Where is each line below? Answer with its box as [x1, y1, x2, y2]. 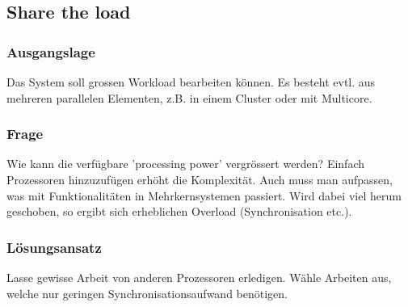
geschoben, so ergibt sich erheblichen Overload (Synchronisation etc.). [6, 203, 352, 220]
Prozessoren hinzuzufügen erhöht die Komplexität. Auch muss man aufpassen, [6, 171, 393, 187]
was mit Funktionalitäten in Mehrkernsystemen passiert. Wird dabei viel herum [6, 187, 402, 204]
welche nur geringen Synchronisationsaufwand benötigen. [6, 284, 288, 301]
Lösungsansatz [6, 237, 102, 257]
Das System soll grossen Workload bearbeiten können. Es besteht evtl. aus [6, 74, 376, 90]
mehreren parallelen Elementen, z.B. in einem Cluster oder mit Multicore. [6, 89, 372, 106]
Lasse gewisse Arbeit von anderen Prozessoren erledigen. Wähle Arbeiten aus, [6, 269, 392, 285]
